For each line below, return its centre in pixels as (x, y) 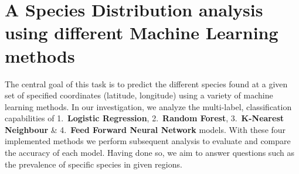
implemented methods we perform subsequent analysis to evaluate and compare (148, 141)
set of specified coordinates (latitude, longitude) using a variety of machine (139, 95)
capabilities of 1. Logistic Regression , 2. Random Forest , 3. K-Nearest (145, 118)
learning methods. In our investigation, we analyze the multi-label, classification (148, 106)
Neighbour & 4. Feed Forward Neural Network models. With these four (145, 129)
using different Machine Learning (142, 33)
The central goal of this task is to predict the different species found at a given (146, 83)
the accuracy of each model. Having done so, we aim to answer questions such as (149, 153)
